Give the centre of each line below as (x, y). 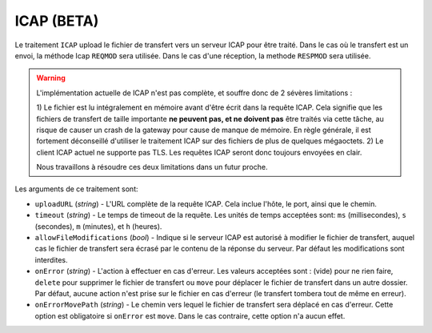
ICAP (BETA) (57, 21)
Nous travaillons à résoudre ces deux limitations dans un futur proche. (152, 167)
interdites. (51, 259)
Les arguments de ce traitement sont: (76, 189)
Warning (51, 78)
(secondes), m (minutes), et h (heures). (98, 226)
